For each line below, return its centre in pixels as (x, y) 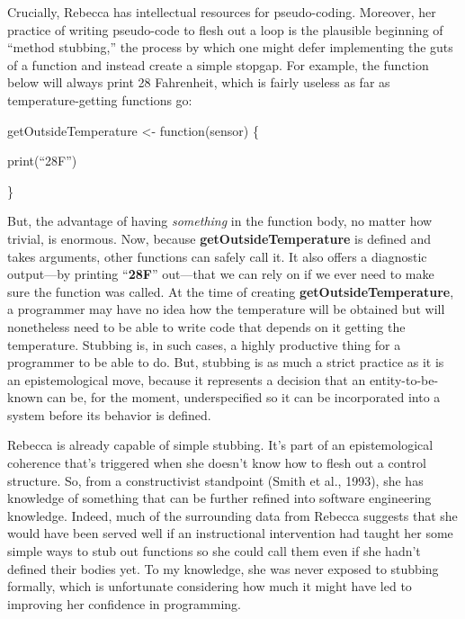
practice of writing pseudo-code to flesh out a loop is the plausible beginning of (225, 29)
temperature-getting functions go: (100, 99)
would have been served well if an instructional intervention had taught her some (230, 533)
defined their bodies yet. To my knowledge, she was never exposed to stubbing (223, 568)
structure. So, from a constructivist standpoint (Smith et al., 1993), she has (215, 480)
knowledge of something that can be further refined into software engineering (219, 498)
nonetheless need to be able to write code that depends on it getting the (206, 326)
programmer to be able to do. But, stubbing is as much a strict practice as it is (226, 362)
